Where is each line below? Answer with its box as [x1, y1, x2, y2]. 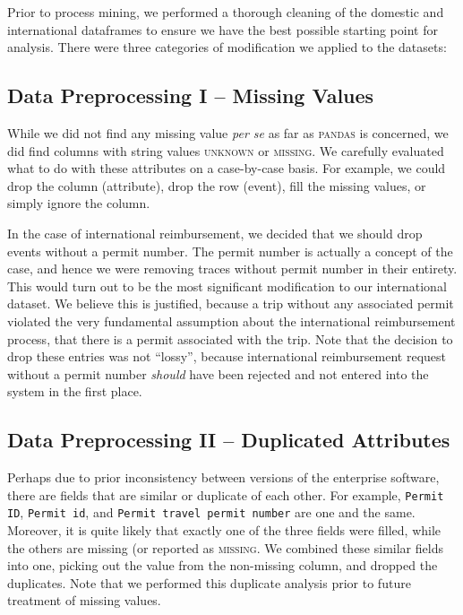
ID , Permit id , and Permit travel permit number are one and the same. [7, 503, 416, 522]
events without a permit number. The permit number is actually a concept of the [7, 241, 453, 260]
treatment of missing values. [7, 591, 161, 610]
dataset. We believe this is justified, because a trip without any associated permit [7, 294, 454, 313]
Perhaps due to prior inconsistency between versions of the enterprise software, [7, 468, 440, 487]
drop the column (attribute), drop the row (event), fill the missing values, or [7, 176, 426, 195]
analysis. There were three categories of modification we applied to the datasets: [7, 38, 447, 56]
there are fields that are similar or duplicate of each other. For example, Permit [7, 485, 444, 504]
